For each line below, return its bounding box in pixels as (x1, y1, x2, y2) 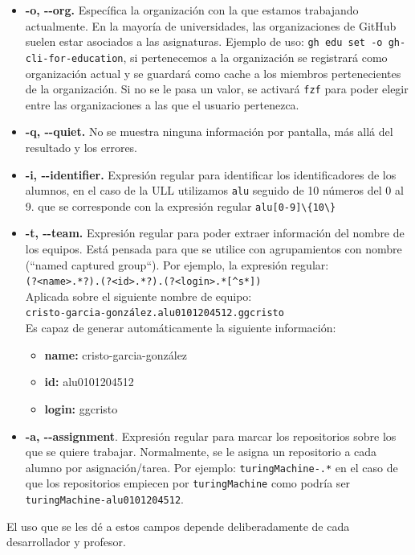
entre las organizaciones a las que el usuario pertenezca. (25, 96, 299, 113)
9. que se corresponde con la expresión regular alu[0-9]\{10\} (25, 197, 336, 214)
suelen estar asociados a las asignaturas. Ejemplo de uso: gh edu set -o (25, 33, 383, 50)
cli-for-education (25, 52, 124, 64)
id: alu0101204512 (44, 373, 134, 390)
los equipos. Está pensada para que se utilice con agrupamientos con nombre (25, 240, 402, 257)
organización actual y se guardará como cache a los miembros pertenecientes (25, 64, 401, 81)
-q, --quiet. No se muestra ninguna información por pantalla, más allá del (25, 123, 393, 140)
